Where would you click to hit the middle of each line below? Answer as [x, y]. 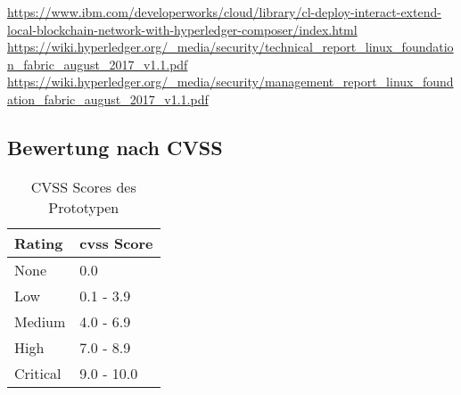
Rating [39, 243]
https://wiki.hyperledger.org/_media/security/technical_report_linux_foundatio [230, 47]
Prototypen [84, 207]
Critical [38, 373]
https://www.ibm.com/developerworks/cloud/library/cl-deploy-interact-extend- [224, 12]
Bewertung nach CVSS [115, 147]
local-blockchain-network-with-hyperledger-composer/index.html [182, 29]
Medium [40, 321]
